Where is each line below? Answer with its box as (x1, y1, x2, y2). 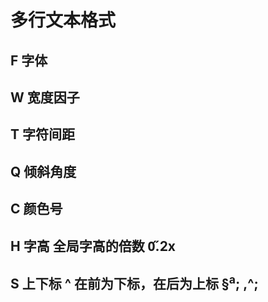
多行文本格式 (10, 9, 117, 32)
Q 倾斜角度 (10, 163, 77, 180)
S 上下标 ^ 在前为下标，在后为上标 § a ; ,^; (10, 272, 259, 292)
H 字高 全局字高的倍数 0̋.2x (10, 237, 177, 255)
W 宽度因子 (10, 89, 80, 106)
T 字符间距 (10, 126, 75, 143)
